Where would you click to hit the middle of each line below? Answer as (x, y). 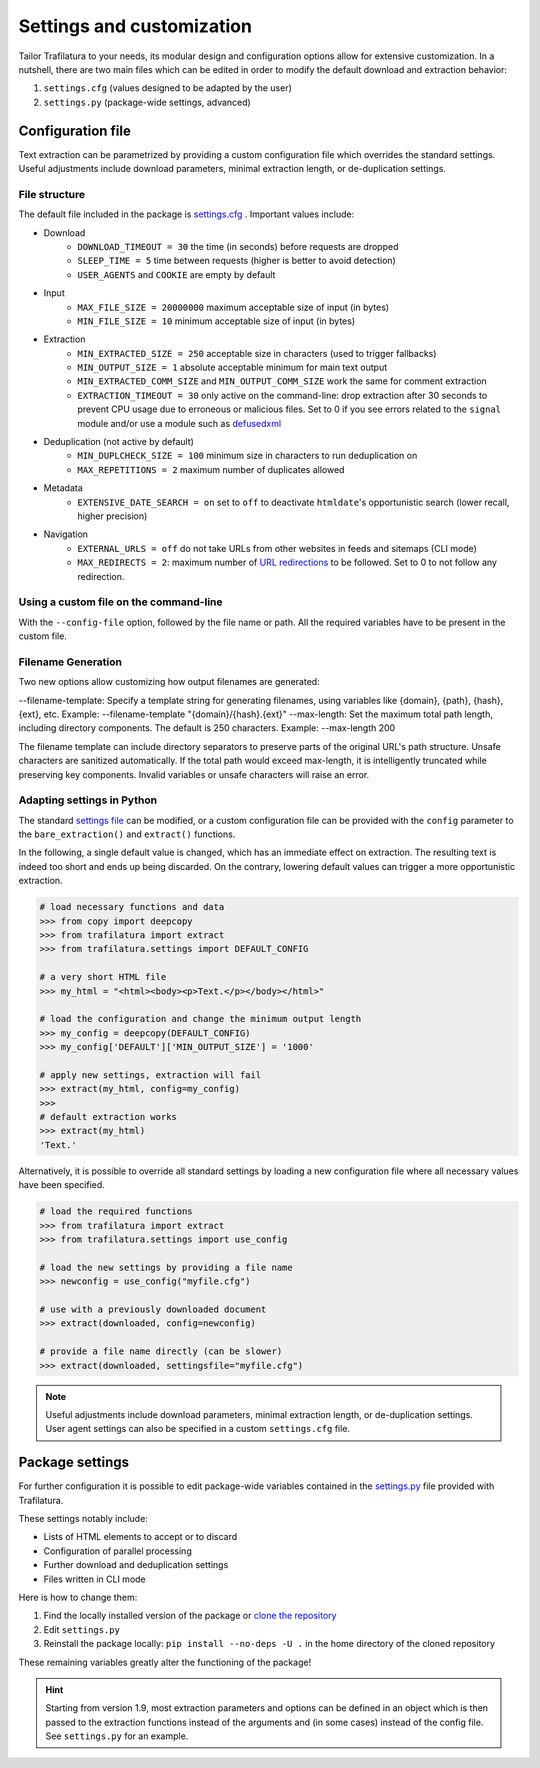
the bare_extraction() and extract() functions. (127, 834)
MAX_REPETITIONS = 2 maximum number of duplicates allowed (211, 469)
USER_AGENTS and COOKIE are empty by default (176, 274)
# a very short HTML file (103, 977)
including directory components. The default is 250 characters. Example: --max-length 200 (207, 728)
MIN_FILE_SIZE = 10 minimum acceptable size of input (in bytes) (216, 321)
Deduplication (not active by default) (119, 442)
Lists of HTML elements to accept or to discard (140, 1537)
